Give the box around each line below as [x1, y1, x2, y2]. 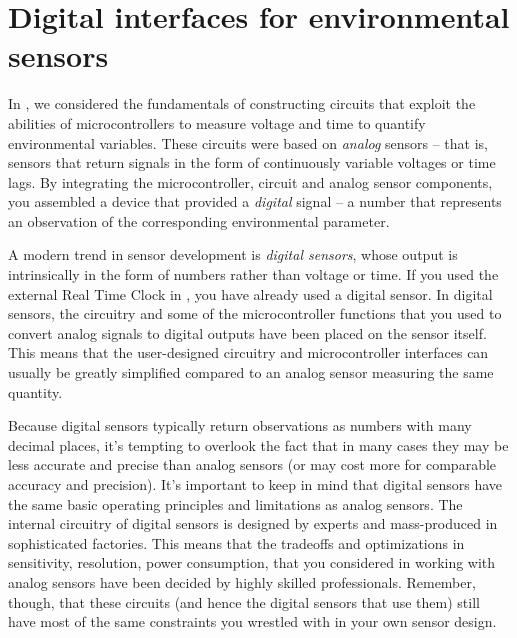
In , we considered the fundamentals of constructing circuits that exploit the [8, 93, 476, 114]
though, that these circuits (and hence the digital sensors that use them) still [8, 591, 480, 612]
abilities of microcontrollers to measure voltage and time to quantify [8, 112, 426, 133]
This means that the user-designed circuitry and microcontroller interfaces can [8, 342, 489, 363]
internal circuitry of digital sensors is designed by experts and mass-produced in [8, 513, 498, 534]
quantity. [8, 381, 63, 402]
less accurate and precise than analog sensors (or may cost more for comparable [8, 454, 497, 475]
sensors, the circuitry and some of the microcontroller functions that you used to [8, 303, 502, 324]
